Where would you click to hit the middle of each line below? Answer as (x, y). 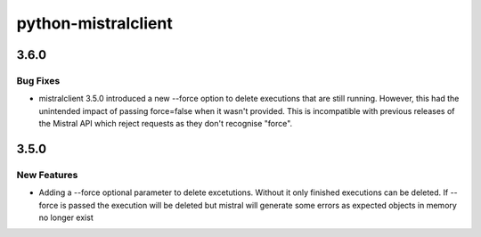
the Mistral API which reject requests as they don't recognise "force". (166, 124)
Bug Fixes (38, 80)
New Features (47, 175)
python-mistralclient (94, 23)
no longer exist (66, 217)
